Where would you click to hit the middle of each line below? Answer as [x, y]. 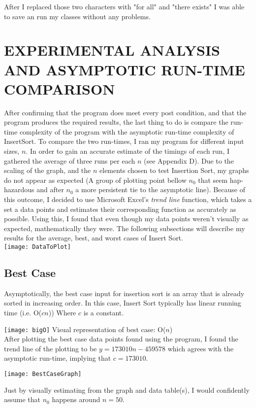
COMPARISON [60, 88]
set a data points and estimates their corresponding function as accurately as [120, 209]
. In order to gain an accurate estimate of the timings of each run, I [128, 151]
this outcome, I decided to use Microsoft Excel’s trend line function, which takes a [128, 199]
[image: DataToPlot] [38, 247]
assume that [22, 399]
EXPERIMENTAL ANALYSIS [112, 50]
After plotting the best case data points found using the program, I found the [121, 339]
